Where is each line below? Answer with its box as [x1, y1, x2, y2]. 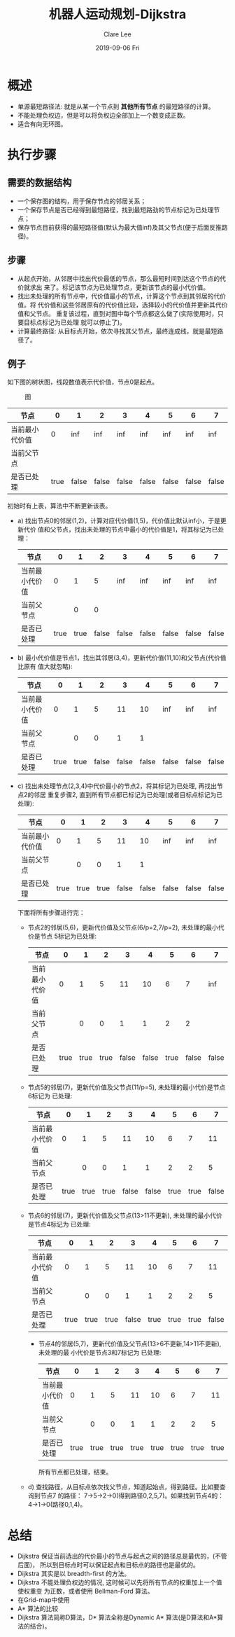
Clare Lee [104, 29, 131, 39]
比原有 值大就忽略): [17, 663, 73, 671]
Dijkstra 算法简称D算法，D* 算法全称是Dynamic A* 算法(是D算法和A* [17, 1613, 218, 1622]
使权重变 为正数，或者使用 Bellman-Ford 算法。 [17, 1587, 154, 1596]
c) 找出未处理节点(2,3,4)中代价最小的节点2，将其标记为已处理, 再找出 [17, 782, 218, 790]
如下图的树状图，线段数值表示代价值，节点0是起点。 [7, 378, 159, 386]
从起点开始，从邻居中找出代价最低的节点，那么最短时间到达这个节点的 [17, 274, 220, 282]
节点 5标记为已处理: [40, 932, 97, 941]
